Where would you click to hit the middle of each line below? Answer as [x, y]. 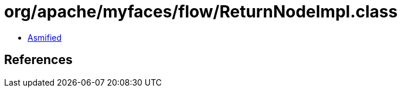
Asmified [45, 37]
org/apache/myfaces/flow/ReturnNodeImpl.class [201, 12]
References [38, 60]
